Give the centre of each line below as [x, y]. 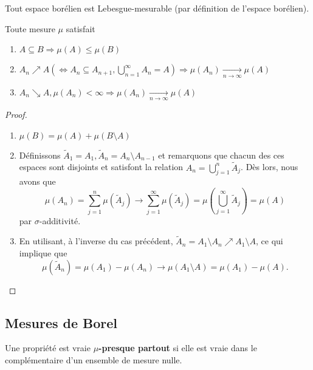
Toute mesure [30, 28]
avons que [37, 181]
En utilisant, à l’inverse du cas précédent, [96, 241]
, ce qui [269, 241]
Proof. [16, 114]
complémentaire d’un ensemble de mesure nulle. [94, 360]
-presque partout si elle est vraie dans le [178, 348]
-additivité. [60, 220]
